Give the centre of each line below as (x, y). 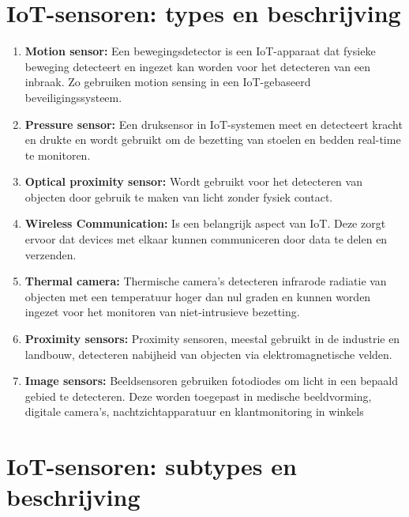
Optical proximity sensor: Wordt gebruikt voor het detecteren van (193, 181)
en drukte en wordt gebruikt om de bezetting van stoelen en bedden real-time (213, 140)
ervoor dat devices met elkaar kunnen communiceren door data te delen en (206, 239)
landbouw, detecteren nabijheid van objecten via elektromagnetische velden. (208, 354)
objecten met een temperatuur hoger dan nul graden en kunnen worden (198, 296)
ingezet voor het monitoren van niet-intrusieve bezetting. (162, 312)
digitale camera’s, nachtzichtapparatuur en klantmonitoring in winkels (194, 411)
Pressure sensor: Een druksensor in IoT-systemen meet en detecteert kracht (214, 124)
